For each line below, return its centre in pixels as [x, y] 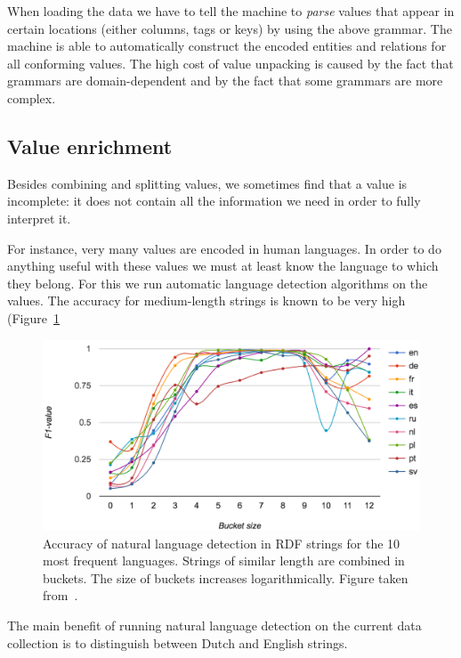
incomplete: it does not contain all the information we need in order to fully [214, 201]
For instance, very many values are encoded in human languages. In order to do [224, 248]
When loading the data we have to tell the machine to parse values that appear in [231, 11]
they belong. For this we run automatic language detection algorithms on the [218, 283]
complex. [32, 97]
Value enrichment [90, 146]
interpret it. [39, 218]
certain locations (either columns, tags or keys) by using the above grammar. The [230, 28]
